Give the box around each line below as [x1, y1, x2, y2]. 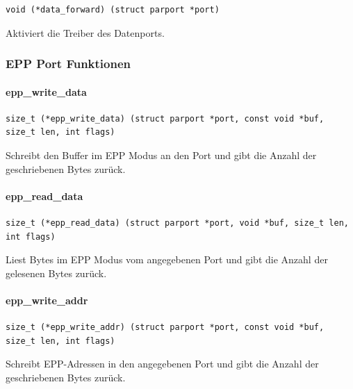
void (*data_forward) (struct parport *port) [6, 5, 220, 15]
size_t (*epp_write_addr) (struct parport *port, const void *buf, [6, 322, 325, 333]
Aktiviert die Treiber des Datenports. [6, 25, 165, 40]
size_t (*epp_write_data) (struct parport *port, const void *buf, [6, 113, 325, 124]
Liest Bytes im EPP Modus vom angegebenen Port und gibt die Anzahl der [6, 252, 328, 267]
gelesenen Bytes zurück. [6, 265, 107, 280]
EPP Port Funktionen [6, 55, 131, 72]
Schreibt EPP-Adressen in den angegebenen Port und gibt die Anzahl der [6, 356, 319, 371]
